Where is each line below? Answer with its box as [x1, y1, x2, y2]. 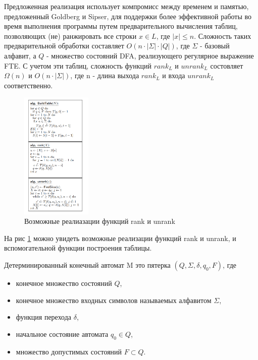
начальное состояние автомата [16, 328, 109, 339]
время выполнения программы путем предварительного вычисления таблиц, [4, 21, 238, 31]
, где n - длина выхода [70, 70, 139, 81]
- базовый [200, 40, 230, 51]
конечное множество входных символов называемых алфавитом [16, 294, 212, 305]
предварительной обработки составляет [4, 40, 124, 51]
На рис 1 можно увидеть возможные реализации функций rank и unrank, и [4, 232, 236, 243]
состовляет [210, 60, 243, 71]
